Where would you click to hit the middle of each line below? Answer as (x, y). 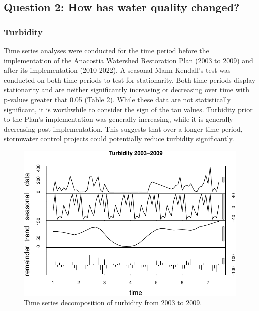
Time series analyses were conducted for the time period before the (107, 50)
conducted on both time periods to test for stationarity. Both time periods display (130, 80)
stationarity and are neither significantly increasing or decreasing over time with (127, 90)
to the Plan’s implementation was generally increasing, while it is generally (119, 119)
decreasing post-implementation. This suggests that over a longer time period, (123, 129)
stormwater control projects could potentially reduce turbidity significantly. (119, 139)
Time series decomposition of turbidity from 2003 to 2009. (113, 303)
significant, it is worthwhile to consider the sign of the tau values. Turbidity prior (128, 109)
